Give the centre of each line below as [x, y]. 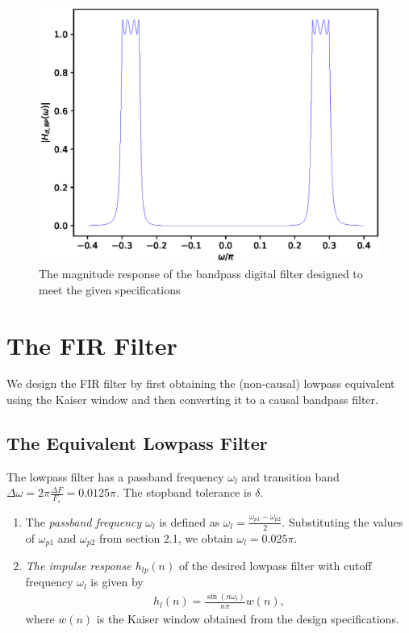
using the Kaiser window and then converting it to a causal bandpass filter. [192, 400]
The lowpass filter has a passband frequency [115, 476]
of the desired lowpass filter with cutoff [275, 565]
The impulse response [78, 565]
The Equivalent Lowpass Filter [137, 443]
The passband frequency [83, 521]
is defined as [190, 521]
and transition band [290, 476]
